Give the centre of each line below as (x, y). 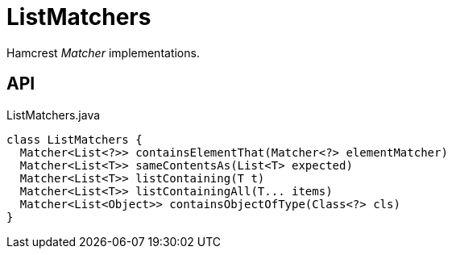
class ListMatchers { (75, 139)
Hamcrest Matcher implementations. (103, 52)
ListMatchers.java (54, 115)
